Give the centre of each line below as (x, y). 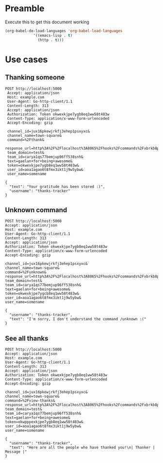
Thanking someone (35, 78)
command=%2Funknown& (26, 272)
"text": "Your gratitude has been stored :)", (57, 186)
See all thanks (27, 338)
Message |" (16, 452)
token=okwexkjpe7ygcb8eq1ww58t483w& (42, 294)
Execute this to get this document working (47, 22)
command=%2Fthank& (26, 140)
